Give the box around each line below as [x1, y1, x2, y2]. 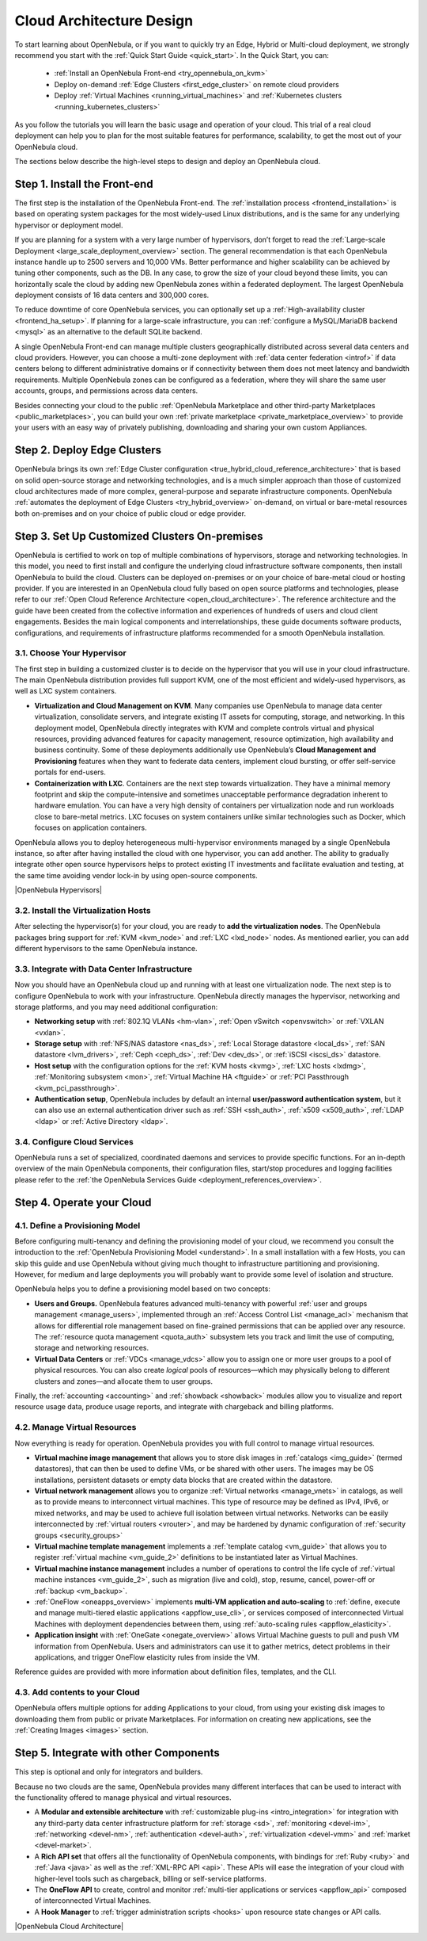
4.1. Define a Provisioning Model [14, 1220, 141, 1231]
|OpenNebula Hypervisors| [14, 885, 103, 895]
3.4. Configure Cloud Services [14, 1136, 134, 1147]
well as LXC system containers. [14, 686, 117, 696]
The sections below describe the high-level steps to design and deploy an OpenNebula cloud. [14, 157, 320, 166]
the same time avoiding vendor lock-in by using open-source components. [14, 870, 258, 880]
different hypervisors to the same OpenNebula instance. [14, 943, 198, 953]
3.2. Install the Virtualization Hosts [14, 904, 151, 915]
